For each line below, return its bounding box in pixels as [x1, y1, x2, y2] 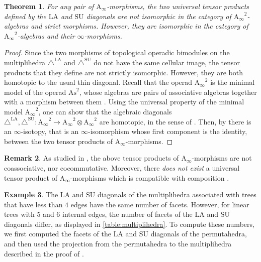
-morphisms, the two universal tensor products [107, 1, 249, 11]
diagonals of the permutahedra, [150, 228, 247, 239]
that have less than [4, 199, 63, 209]
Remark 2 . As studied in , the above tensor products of [4, 153, 179, 163]
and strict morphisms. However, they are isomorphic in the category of [31, 21, 248, 31]
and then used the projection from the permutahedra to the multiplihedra [4, 238, 232, 249]
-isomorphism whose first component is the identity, [88, 126, 247, 137]
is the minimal [210, 77, 255, 87]
